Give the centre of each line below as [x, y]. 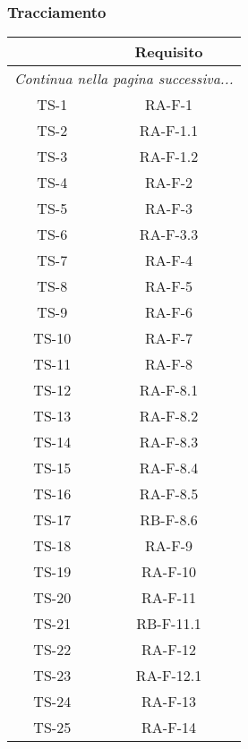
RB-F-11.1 [169, 624]
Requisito [169, 52]
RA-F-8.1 [169, 390]
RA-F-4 [169, 260]
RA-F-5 [169, 286]
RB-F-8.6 [169, 520]
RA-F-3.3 [169, 234]
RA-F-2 [169, 183]
